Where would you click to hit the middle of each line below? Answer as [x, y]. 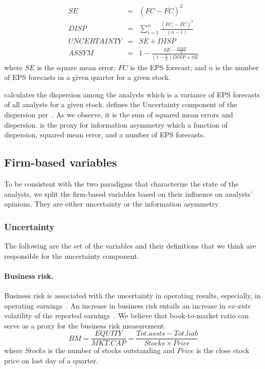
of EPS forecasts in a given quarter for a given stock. [87, 77]
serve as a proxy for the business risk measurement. [85, 325]
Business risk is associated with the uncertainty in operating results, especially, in [132, 295]
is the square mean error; [77, 67]
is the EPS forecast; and [168, 67]
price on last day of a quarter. [51, 361]
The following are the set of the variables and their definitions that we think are [130, 246]
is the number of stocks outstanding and [111, 350]
